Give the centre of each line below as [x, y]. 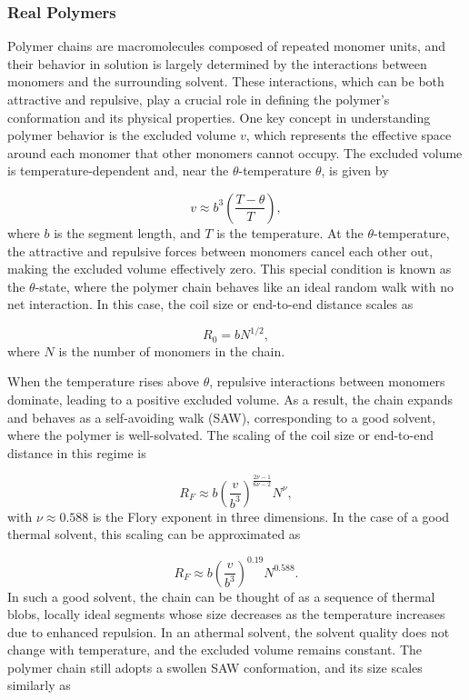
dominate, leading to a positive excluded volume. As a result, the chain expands [230, 400]
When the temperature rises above [104, 381]
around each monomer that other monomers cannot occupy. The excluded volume [235, 152]
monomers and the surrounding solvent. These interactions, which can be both [226, 81]
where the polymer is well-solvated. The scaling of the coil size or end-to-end [220, 435]
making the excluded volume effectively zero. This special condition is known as [230, 269]
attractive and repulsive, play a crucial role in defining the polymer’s [199, 99]
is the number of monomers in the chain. [172, 350]
